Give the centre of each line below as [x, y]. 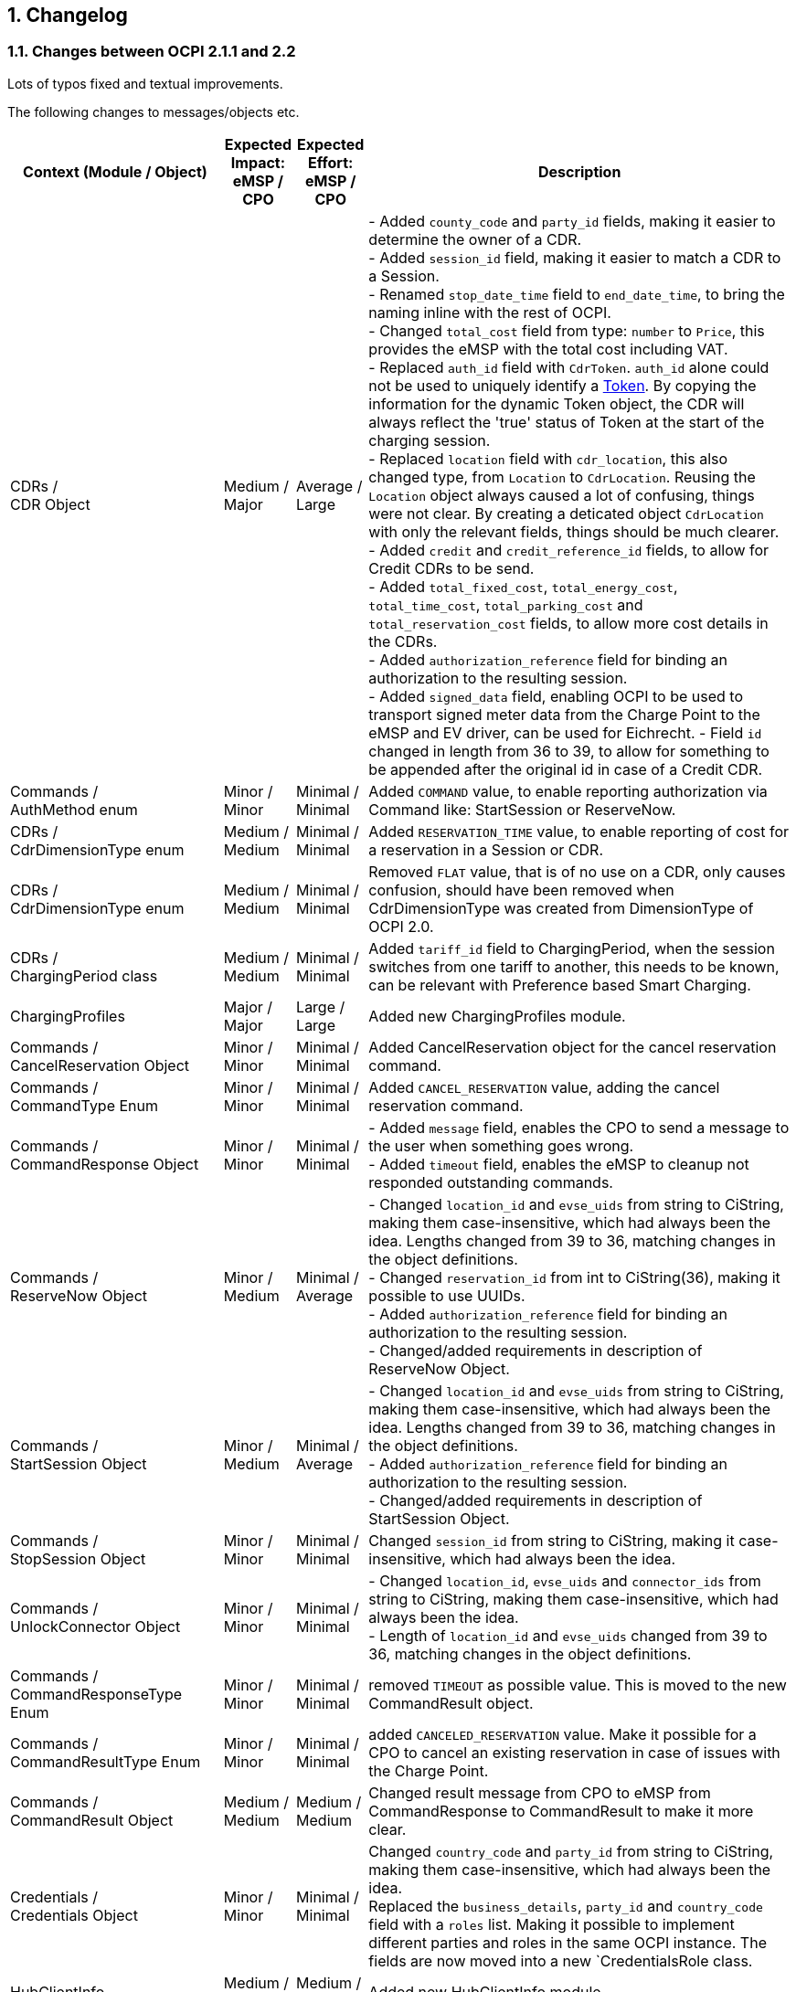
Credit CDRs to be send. [451, 568]
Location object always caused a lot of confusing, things [562, 495]
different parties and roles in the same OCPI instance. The [568, 1942]
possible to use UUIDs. [447, 1295]
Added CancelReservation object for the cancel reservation [573, 1047]
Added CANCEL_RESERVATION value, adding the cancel [544, 1087]
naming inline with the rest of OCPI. [490, 312]
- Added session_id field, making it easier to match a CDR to [575, 257]
